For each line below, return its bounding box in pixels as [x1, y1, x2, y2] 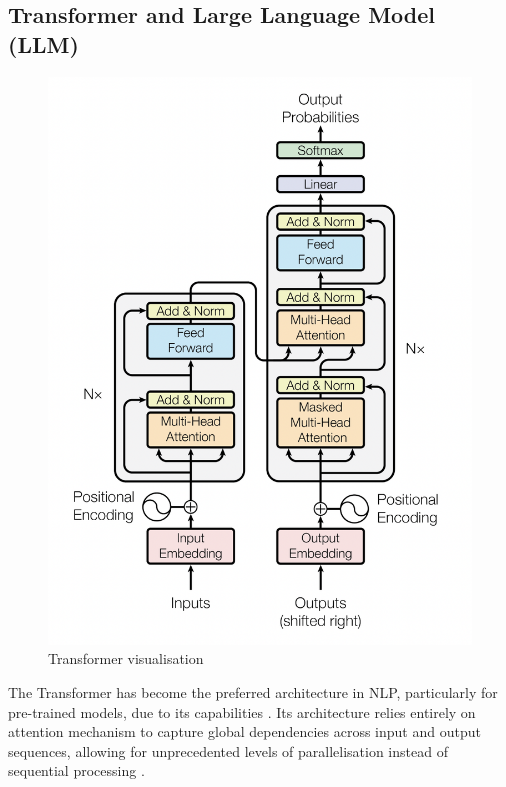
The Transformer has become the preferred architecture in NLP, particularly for [8, 682, 498, 703]
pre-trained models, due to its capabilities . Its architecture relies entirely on [8, 701, 476, 722]
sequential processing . [8, 760, 145, 781]
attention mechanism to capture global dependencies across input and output [8, 721, 481, 742]
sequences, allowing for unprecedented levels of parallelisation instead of [8, 740, 448, 761]
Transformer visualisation [48, 648, 204, 669]
